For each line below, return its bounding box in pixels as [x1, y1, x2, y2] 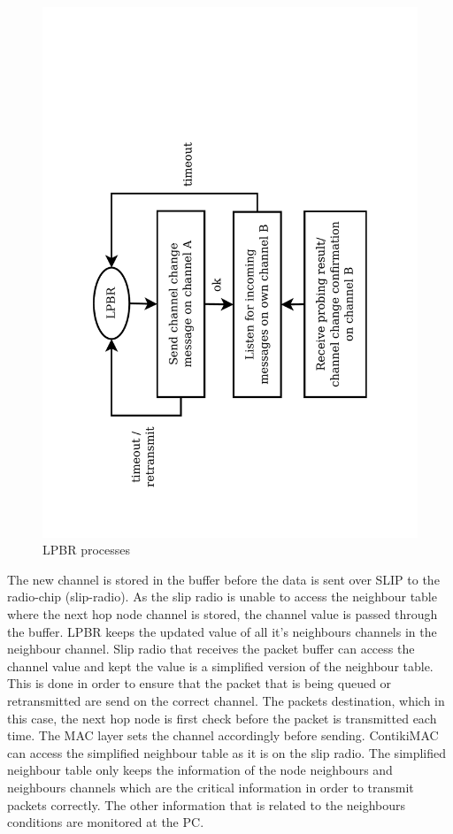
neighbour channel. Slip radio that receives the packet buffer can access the [7, 639, 415, 658]
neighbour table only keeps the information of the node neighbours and [7, 761, 393, 779]
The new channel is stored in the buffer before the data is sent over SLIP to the [7, 570, 440, 588]
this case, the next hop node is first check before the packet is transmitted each [7, 708, 437, 727]
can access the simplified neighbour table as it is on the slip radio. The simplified [7, 743, 447, 761]
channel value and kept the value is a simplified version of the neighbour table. [7, 656, 434, 675]
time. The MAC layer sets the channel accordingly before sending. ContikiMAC [7, 726, 439, 745]
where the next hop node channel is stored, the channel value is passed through [7, 605, 438, 624]
